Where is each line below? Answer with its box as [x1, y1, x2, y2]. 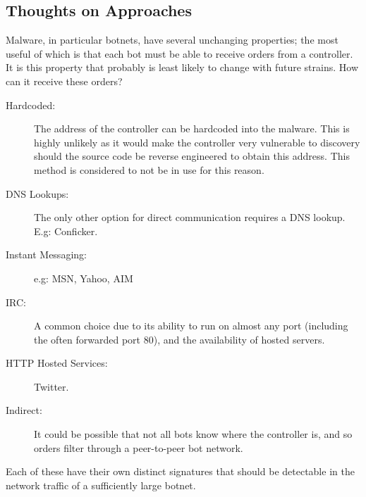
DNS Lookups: [6, 186, 69, 201]
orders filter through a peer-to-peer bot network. [34, 440, 243, 455]
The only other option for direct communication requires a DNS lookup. [34, 210, 346, 225]
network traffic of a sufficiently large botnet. [6, 477, 196, 492]
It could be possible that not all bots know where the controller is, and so [34, 427, 353, 441]
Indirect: [6, 403, 42, 417]
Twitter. [34, 379, 69, 394]
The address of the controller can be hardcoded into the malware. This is [34, 121, 350, 136]
